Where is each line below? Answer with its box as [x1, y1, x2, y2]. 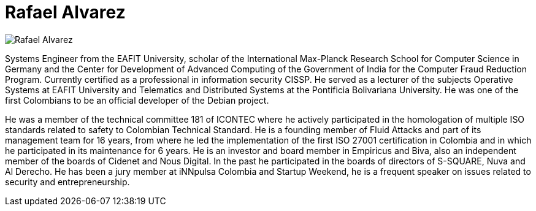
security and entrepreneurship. [5, 176, 130, 187]
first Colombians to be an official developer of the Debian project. [5, 94, 269, 105]
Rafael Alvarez [5, 2, 126, 23]
